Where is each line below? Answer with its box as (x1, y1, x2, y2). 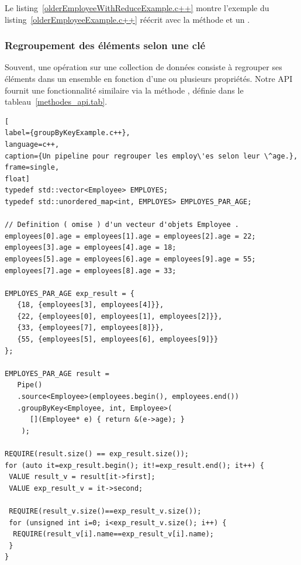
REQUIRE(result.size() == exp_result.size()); (5, 450, 189, 458)
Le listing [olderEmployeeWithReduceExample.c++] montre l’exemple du (5, 2, 269, 13)
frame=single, (5, 163, 60, 172)
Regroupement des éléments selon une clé (5, 38, 206, 53)
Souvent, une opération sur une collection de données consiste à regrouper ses (5, 61, 282, 73)
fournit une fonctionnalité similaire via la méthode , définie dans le (5, 84, 244, 96)
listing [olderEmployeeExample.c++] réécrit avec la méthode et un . (5, 13, 250, 25)
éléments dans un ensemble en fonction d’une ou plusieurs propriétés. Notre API (5, 73, 293, 84)
